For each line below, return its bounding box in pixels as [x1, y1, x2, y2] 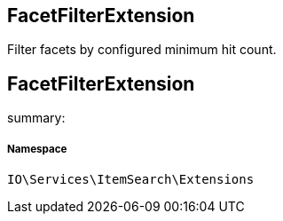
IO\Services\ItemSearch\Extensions [7, 172, 255, 187]
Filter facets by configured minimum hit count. [7, 42, 277, 58]
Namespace [7, 142, 67, 155]
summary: [7, 110, 66, 126]
